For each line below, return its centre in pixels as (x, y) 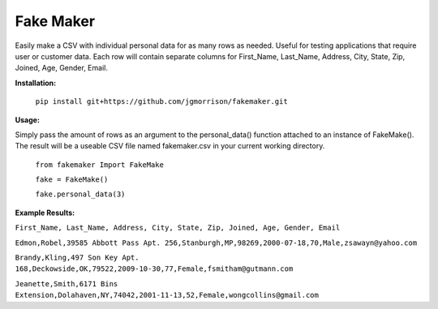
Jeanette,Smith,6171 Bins (67, 283)
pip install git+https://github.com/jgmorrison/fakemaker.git (161, 102)
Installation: (36, 83)
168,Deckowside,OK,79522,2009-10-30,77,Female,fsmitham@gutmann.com (154, 269)
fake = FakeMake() (72, 180)
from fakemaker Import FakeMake (99, 165)
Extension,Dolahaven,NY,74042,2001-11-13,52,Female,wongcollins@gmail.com (167, 295)
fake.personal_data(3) (80, 194)
